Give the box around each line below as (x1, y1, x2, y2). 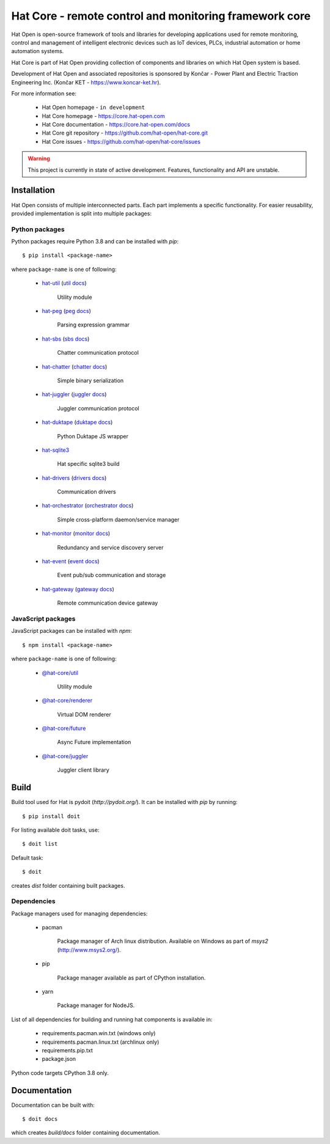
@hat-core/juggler (42, 752, 89, 759)
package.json (42, 1055, 76, 1063)
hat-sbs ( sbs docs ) (42, 335, 90, 342)
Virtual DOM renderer (57, 710, 111, 718)
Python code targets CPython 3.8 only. (11, 1069, 109, 1076)
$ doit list (22, 841, 58, 847)
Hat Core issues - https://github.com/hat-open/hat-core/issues (42, 138, 201, 145)
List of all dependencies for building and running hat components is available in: (11, 1016, 213, 1023)
